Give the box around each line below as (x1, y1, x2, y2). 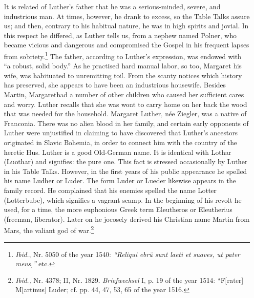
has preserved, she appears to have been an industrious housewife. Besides (4, 80, 226, 90)
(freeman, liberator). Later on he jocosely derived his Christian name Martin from (4, 213, 250, 224)
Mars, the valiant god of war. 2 (4, 224, 94, 235)
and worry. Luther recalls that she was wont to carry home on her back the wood (4, 99, 247, 109)
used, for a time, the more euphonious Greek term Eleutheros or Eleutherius (4, 204, 233, 214)
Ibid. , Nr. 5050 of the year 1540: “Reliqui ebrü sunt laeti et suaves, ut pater (15, 249, 240, 259)
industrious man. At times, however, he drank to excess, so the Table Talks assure (4, 11, 250, 21)
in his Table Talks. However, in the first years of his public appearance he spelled (4, 166, 247, 176)
